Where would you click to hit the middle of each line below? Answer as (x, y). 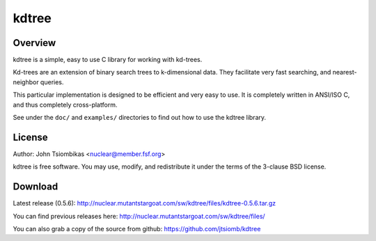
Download (36, 187)
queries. (52, 82)
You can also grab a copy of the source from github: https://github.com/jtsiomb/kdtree (137, 229)
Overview (34, 43)
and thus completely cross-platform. (65, 104)
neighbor (26, 82)
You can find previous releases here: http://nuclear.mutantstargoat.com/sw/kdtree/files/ (139, 216)
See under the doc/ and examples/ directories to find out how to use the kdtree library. (140, 118)
